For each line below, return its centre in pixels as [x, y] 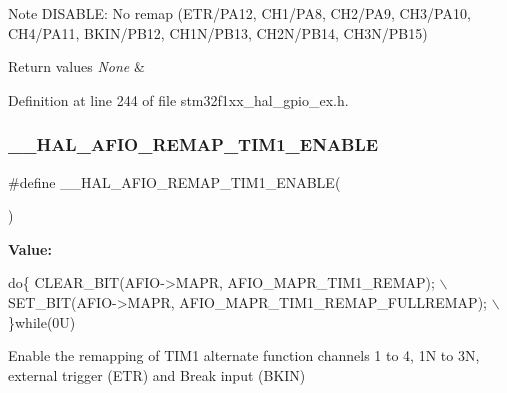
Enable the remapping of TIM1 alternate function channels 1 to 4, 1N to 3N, [244, 355]
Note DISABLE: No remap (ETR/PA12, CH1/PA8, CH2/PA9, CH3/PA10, [239, 13]
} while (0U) [42, 321]
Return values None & [76, 66]
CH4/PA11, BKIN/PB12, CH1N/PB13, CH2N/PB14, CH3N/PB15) [218, 32]
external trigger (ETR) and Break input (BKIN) [157, 374]
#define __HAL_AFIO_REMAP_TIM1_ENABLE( [174, 181]
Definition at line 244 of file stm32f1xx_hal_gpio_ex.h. [178, 99]
